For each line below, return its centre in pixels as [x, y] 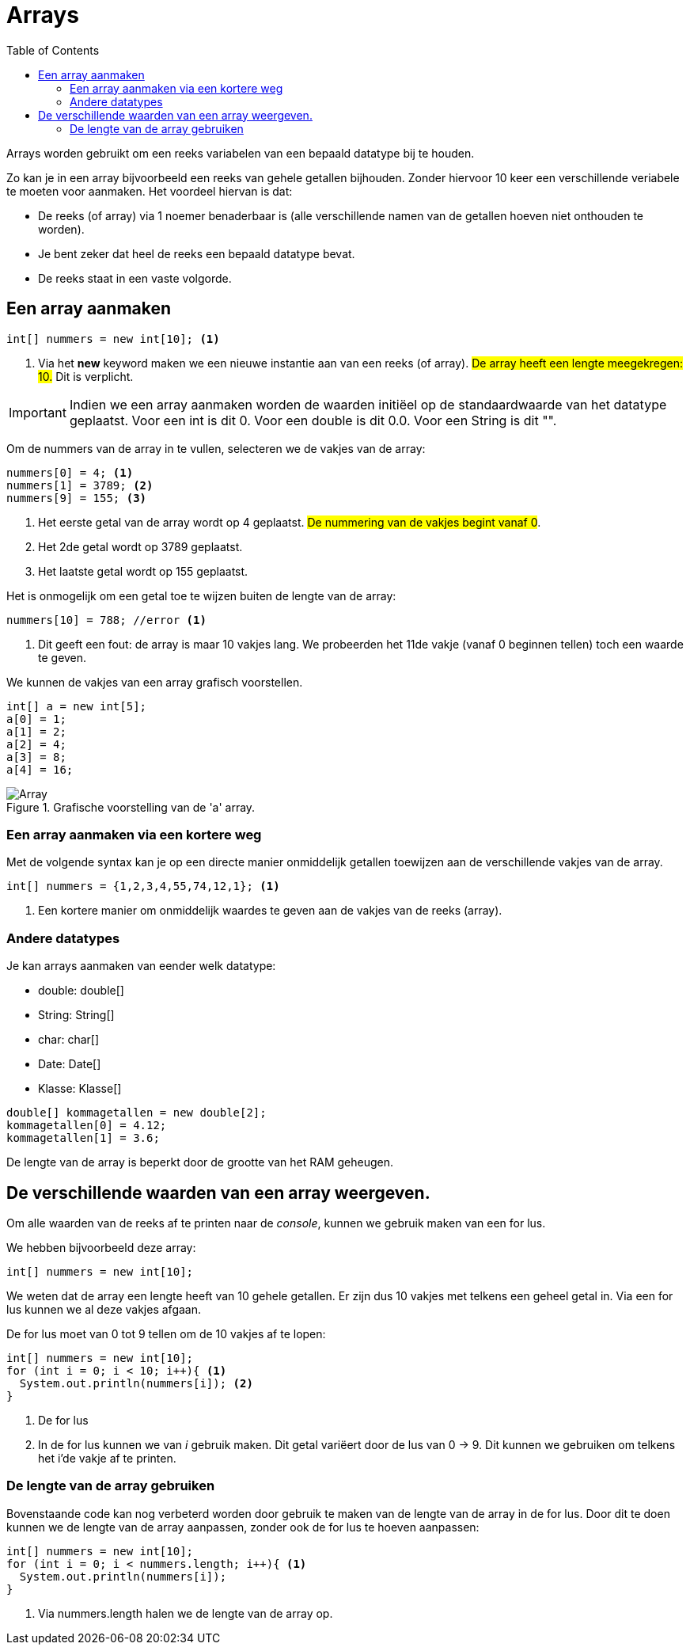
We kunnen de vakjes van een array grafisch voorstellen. [155, 682]
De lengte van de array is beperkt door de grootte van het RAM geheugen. [200, 1162]
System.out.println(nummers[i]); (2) [136, 1383]
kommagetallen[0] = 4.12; [87, 1126]
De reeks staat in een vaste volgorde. [135, 278]
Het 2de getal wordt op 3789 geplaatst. [140, 546]
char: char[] [68, 1040]
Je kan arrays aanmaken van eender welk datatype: [141, 966]
